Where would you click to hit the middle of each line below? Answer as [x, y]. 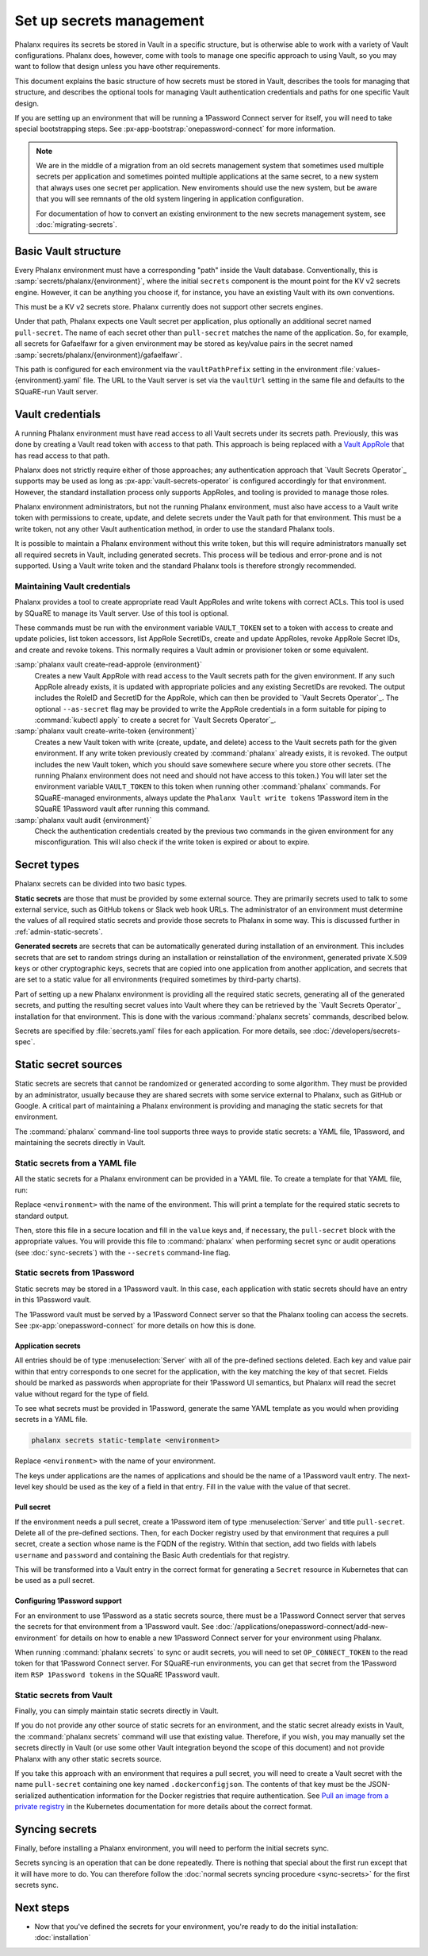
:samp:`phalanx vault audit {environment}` [83, 820]
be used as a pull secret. [55, 1581]
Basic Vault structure [68, 251]
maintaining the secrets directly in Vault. [80, 1143]
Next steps [42, 1907]
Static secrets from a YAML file [76, 1162]
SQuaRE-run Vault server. [56, 391]
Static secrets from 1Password [75, 1273]
